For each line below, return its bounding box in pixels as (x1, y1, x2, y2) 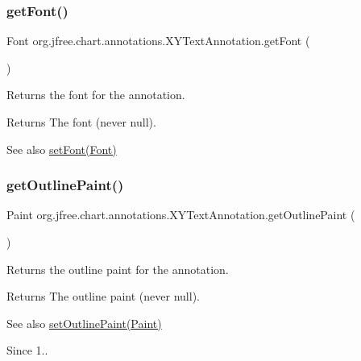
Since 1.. (6, 342, 48, 359)
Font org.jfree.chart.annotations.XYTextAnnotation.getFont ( (6, 32, 310, 49)
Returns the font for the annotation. (6, 86, 185, 103)
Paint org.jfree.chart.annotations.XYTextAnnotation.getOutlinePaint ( (6, 206, 355, 223)
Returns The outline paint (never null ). (6, 288, 200, 305)
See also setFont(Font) (6, 140, 117, 157)
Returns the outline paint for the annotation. (6, 260, 229, 277)
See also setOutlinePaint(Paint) (6, 314, 162, 331)
